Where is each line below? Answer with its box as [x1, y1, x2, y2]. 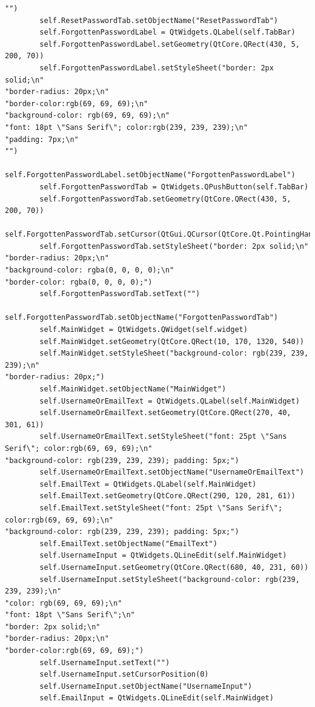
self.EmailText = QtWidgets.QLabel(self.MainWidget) [39, 479, 257, 489]
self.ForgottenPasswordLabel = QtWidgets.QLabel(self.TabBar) [39, 28, 296, 37]
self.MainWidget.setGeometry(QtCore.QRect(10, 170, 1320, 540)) [39, 337, 304, 346]
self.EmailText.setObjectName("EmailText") [39, 539, 217, 548]
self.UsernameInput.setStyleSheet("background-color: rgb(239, [39, 575, 300, 584]
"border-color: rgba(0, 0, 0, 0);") [5, 277, 153, 286]
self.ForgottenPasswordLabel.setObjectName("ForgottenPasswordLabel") [5, 171, 296, 180]
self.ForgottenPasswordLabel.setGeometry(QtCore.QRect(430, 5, [39, 39, 300, 49]
